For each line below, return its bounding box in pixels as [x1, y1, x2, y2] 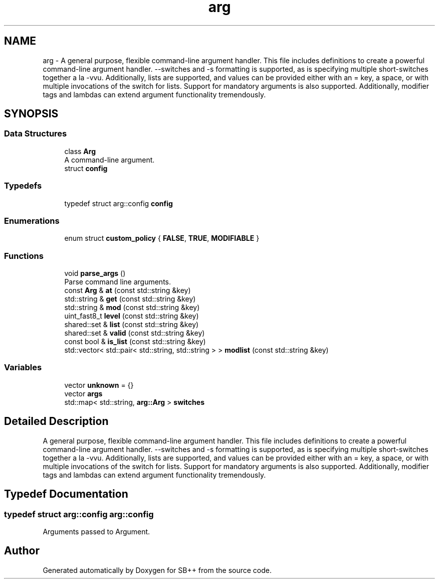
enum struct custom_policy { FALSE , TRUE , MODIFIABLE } [64, 234, 260, 243]
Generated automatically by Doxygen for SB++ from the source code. [43, 565, 272, 574]
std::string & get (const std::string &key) [64, 295, 196, 304]
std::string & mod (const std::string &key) [64, 303, 200, 312]
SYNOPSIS [4, 107, 59, 120]
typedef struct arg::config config [64, 199, 173, 208]
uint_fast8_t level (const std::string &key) [64, 312, 199, 321]
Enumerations [4, 215, 60, 226]
